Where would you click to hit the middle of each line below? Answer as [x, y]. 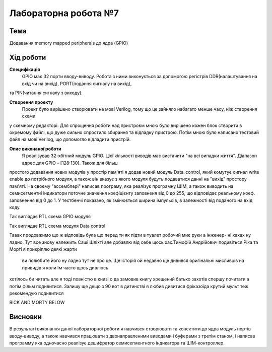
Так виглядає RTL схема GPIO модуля [50, 217]
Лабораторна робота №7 [64, 13]
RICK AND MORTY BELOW [37, 303]
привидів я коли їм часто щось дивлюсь [65, 267]
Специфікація [25, 69]
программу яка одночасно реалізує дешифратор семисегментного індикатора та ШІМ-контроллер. [117, 343]
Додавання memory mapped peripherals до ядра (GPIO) [69, 43]
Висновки [26, 317]
